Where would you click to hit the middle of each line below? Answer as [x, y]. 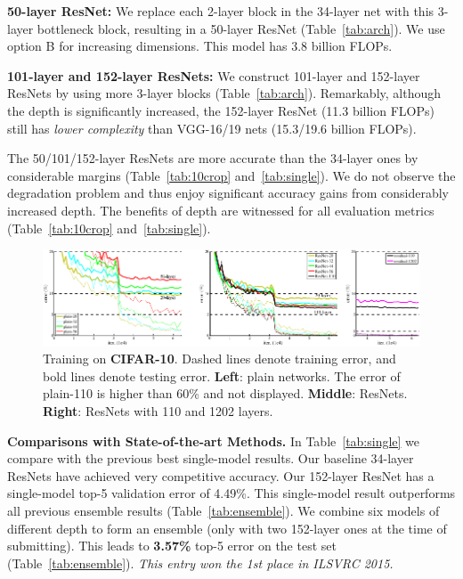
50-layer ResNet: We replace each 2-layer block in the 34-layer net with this [221, 11]
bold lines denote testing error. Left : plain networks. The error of [222, 375]
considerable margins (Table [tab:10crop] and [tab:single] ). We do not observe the [231, 175]
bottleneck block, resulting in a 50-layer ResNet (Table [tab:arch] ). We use [241, 28]
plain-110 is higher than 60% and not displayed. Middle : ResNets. [225, 393]
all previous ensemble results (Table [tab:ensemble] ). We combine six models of [223, 511]
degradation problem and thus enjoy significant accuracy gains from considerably [228, 193]
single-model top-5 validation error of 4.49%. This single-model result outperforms [231, 493]
